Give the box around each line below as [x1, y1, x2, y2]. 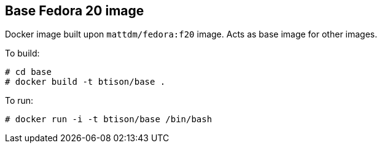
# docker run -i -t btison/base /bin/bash [5, 114, 212, 125]
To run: [5, 95, 34, 106]
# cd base [5, 67, 52, 77]
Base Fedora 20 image [5, 3, 144, 18]
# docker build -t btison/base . [5, 77, 166, 87]
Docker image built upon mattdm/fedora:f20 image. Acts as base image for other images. [5, 29, 378, 40]
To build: [5, 48, 40, 59]
